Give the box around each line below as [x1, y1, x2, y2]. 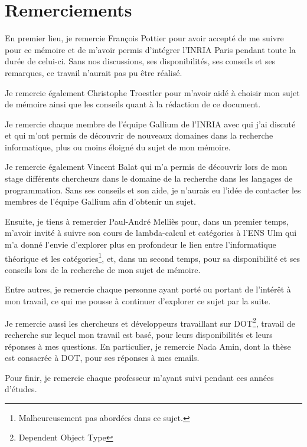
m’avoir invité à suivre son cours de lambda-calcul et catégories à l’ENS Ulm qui [5, 226, 297, 239]
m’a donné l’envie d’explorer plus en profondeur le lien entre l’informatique [5, 238, 276, 251]
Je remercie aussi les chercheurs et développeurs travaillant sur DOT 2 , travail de [5, 315, 295, 329]
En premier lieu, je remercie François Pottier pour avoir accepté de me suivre [5, 32, 284, 44]
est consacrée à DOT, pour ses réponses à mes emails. [5, 351, 200, 364]
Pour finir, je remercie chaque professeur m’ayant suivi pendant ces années [5, 371, 274, 383]
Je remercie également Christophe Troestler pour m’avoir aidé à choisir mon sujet [5, 86, 300, 98]
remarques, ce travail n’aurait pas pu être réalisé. [5, 66, 182, 78]
